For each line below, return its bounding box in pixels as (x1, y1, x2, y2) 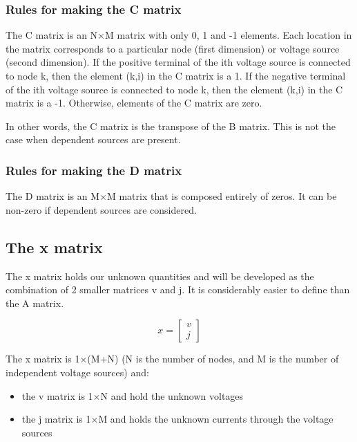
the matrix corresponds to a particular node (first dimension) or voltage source (6, 41, 340, 55)
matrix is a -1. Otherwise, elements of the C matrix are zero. (6, 95, 262, 110)
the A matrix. (6, 295, 64, 310)
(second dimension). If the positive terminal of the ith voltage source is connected (6, 55, 351, 69)
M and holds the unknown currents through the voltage (98, 412, 334, 426)
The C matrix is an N (6, 28, 98, 42)
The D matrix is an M (6, 189, 100, 203)
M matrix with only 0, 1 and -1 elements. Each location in (105, 28, 352, 42)
